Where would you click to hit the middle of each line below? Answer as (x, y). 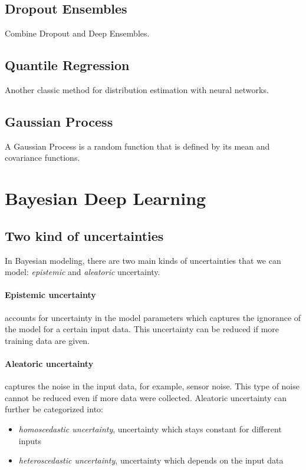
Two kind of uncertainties (84, 235)
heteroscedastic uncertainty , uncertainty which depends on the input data (151, 460)
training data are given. (47, 340)
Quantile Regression (67, 65)
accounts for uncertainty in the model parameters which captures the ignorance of (153, 317)
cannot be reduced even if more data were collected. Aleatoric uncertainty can (146, 397)
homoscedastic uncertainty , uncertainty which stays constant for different (150, 428)
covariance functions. (42, 158)
